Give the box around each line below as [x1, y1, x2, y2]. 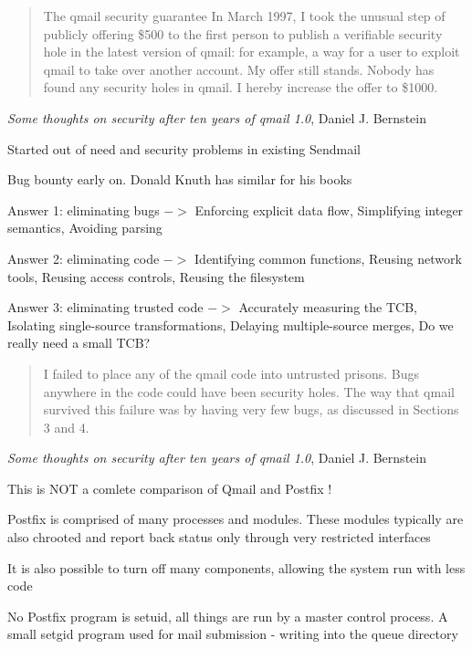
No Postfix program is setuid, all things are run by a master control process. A [7, 606, 448, 625]
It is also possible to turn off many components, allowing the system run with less [7, 558, 466, 577]
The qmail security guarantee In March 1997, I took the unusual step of [43, 6, 446, 25]
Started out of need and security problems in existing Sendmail [7, 139, 361, 158]
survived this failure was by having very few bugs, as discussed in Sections [43, 400, 459, 419]
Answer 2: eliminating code [7, 248, 160, 267]
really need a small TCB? [7, 333, 151, 352]
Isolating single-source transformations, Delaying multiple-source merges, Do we [7, 315, 454, 334]
